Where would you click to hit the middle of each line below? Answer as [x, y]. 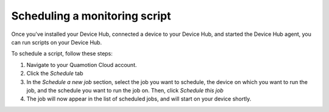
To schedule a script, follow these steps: [62, 54]
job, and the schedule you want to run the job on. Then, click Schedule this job [125, 90]
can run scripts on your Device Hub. [57, 42]
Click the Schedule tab [55, 74]
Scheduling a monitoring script [91, 16]
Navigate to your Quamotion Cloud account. [82, 65]
